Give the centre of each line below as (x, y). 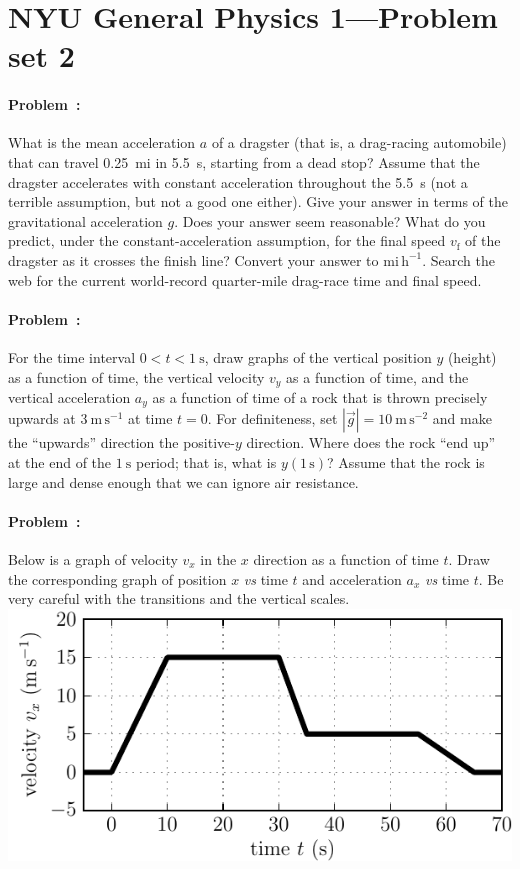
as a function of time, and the (377, 376)
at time (150, 418)
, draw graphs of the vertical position (318, 356)
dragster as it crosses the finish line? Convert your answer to (193, 259)
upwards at (42, 418)
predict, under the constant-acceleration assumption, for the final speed (227, 240)
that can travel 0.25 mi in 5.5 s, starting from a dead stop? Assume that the (244, 161)
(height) (472, 356)
